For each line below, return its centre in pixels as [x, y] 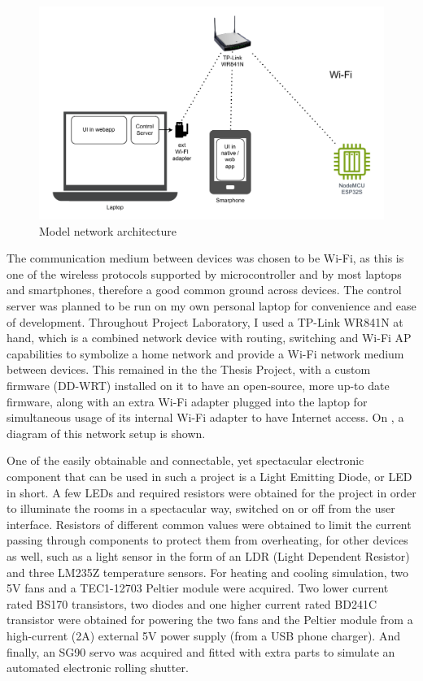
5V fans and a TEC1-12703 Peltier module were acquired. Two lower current [198, 588]
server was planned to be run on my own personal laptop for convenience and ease [211, 306]
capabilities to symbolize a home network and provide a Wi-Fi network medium [205, 353]
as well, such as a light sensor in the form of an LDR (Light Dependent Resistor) [208, 555]
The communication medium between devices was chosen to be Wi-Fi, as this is [205, 258]
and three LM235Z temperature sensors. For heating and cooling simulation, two [208, 572]
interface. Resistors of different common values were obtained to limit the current [209, 524]
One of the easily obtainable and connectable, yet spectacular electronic [185, 460]
